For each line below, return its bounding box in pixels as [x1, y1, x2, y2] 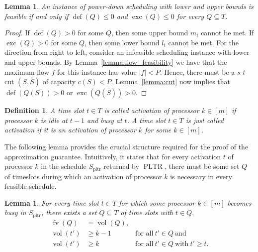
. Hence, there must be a [160, 66, 235, 77]
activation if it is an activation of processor [4, 125, 136, 135]
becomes [227, 197, 252, 208]
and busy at [87, 115, 122, 125]
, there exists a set [41, 207, 97, 218]
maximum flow [4, 66, 49, 77]
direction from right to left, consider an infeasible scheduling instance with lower [4, 47, 250, 57]
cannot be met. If [201, 27, 254, 38]
